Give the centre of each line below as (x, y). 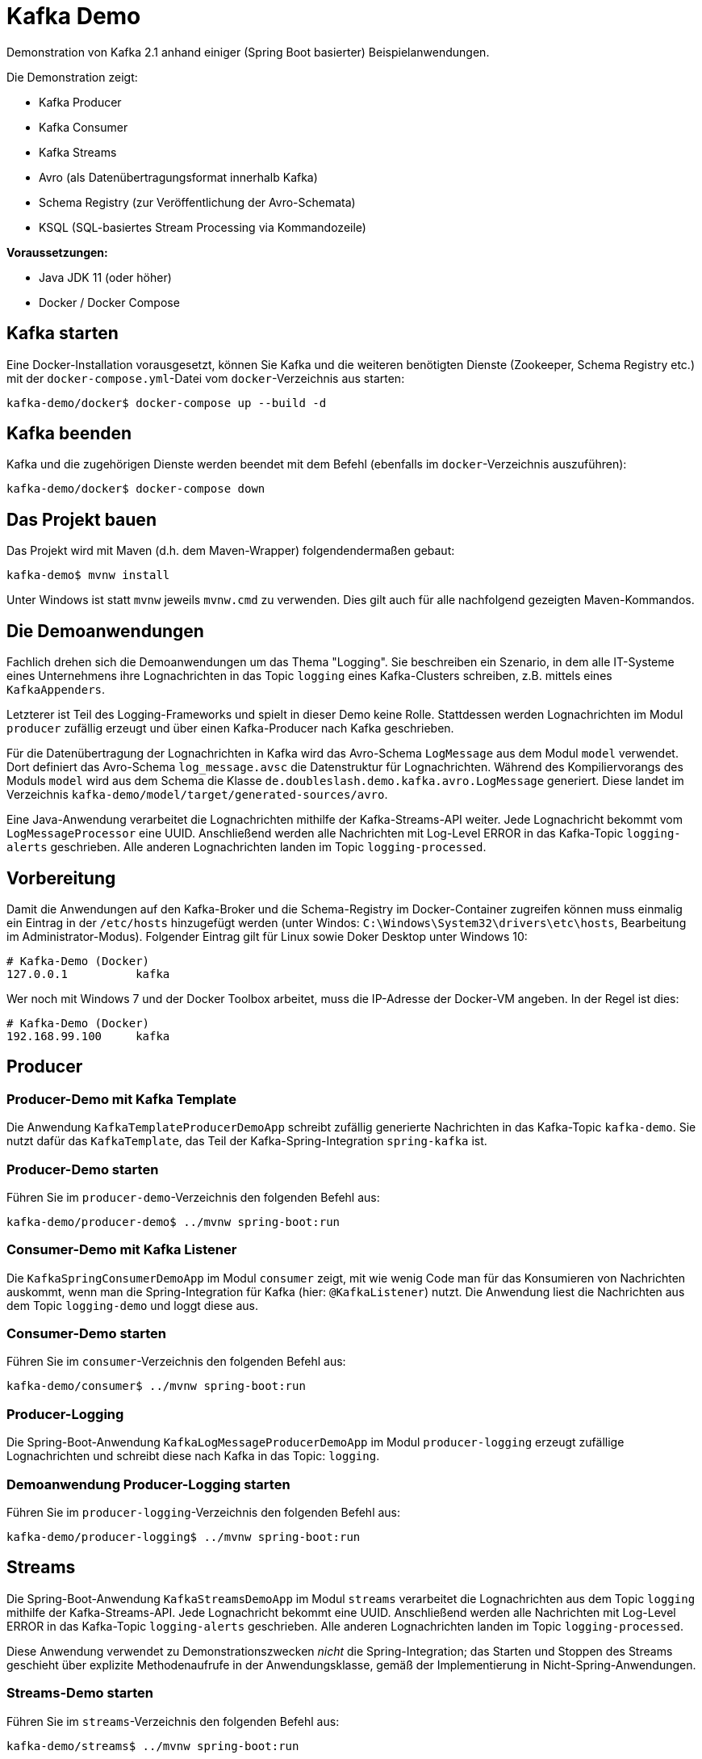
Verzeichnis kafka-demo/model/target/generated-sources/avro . (197, 795)
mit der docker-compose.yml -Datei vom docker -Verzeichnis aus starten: (206, 378)
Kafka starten (63, 334)
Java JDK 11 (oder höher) (105, 277)
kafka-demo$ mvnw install (88, 575)
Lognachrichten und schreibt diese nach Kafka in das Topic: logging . (193, 1456)
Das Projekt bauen (81, 519)
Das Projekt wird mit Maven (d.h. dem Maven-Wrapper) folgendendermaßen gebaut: (231, 551)
